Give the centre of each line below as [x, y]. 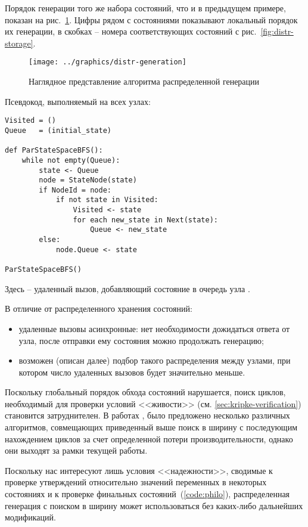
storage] [19, 43]
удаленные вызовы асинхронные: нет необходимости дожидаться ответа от [154, 328]
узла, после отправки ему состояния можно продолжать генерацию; [141, 340]
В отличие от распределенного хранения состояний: [99, 309]
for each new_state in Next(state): [145, 220]
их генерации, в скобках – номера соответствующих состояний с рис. [131, 31]
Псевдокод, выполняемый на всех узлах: [78, 101]
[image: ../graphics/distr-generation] [108, 62]
